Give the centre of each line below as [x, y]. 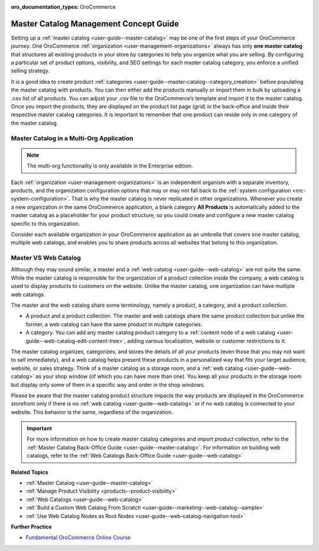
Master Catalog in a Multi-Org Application [72, 138]
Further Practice [32, 527]
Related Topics [30, 472]
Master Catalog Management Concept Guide [95, 24]
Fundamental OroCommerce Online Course [78, 537]
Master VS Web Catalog [46, 258]
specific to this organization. [45, 224]
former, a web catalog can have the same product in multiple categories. [114, 324]
